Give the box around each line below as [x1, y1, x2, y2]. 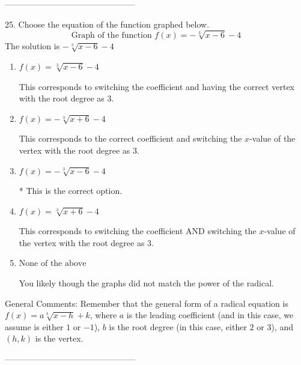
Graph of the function [71, 31, 152, 40]
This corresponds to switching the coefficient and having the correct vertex [19, 80, 294, 92]
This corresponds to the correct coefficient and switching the [19, 132, 242, 145]
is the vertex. [35, 332, 84, 345]
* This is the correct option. [19, 184, 123, 197]
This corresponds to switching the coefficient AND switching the [19, 225, 257, 237]
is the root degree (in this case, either [109, 320, 247, 333]
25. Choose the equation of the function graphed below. [5, 17, 210, 30]
